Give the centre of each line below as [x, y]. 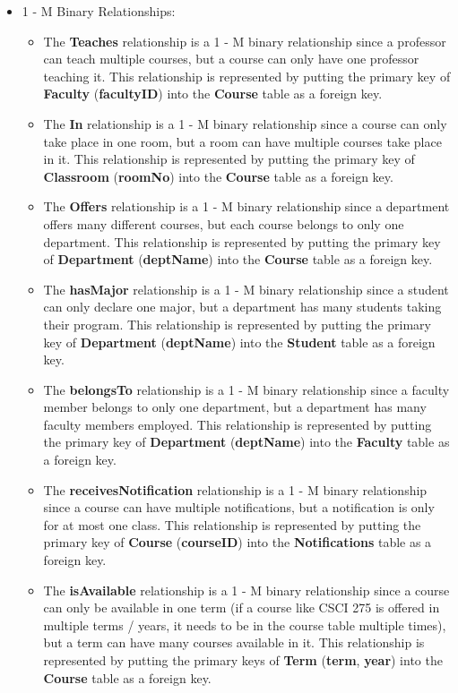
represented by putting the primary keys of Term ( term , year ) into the [243, 660]
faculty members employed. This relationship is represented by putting [238, 424]
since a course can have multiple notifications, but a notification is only [239, 507]
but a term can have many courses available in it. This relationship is [234, 642]
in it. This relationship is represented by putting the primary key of [229, 159]
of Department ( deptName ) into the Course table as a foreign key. [238, 259]
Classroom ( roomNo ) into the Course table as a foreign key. [218, 176]
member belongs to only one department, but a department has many [235, 407]
